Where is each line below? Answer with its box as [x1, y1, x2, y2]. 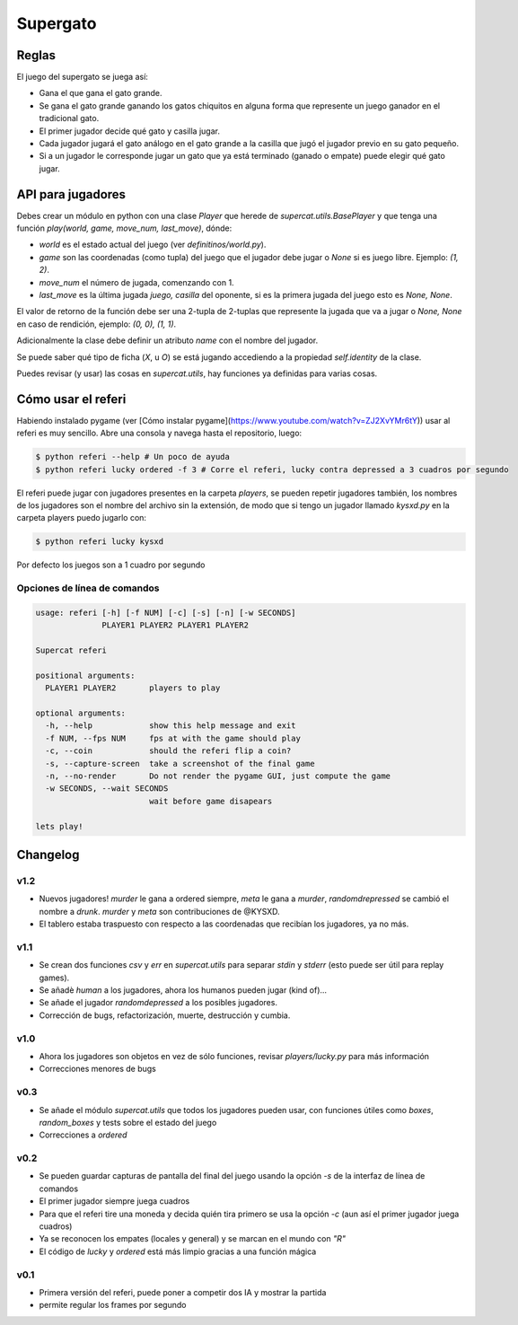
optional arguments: [35, 708, 126, 718]
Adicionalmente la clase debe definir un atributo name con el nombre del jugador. [16, 335, 319, 346]
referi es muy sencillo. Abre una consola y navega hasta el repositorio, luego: [16, 427, 303, 439]
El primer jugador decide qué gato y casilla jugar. [39, 126, 220, 136]
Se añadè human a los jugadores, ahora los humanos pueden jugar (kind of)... [39, 985, 328, 996]
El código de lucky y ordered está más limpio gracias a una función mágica [39, 1246, 317, 1257]
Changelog [16, 847, 80, 862]
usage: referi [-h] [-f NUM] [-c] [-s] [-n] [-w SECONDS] [35, 607, 296, 618]
